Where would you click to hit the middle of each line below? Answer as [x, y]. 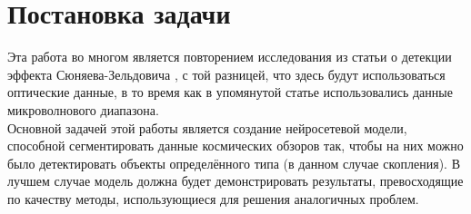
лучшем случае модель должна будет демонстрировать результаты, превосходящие [235, 181]
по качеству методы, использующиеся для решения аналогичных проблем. [213, 198]
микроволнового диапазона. [83, 109]
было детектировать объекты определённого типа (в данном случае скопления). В [234, 163]
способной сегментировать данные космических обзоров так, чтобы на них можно [235, 146]
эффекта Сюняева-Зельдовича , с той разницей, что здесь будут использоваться [226, 74]
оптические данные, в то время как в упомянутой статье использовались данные [230, 92]
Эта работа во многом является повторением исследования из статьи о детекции [230, 57]
